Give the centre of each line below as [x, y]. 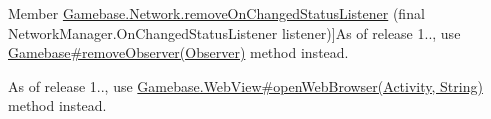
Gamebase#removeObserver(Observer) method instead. [178, 52]
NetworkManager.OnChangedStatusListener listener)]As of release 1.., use [234, 32]
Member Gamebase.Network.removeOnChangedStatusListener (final [216, 13]
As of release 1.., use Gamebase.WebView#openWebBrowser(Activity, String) [245, 85]
